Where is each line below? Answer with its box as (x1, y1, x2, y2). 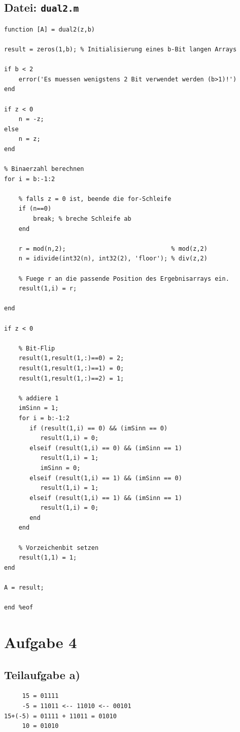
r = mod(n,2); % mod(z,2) (18, 245, 208, 252)
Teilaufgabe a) (4, 666, 80, 682)
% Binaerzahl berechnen (4, 165, 84, 173)
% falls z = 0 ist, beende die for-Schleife (18, 195, 172, 202)
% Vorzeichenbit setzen (18, 544, 99, 551)
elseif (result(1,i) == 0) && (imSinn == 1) (29, 444, 182, 452)
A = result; (4, 584, 44, 592)
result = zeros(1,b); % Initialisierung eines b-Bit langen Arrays (4, 45, 237, 53)
